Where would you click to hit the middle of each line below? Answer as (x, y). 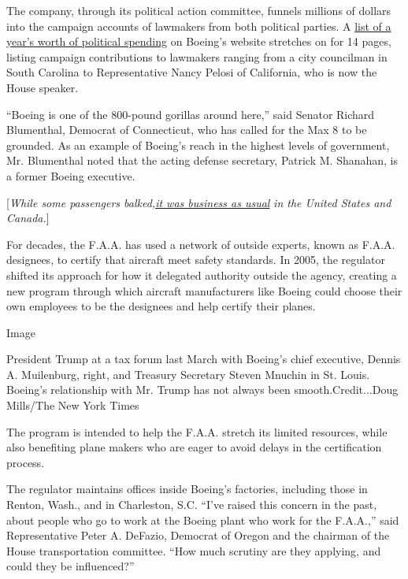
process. (26, 462)
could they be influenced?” (70, 566)
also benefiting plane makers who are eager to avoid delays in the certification (194, 447)
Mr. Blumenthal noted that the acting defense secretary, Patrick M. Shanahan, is (202, 160)
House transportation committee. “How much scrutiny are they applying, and (194, 550)
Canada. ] (28, 218)
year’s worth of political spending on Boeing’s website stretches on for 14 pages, (199, 41)
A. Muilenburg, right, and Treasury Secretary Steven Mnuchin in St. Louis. (188, 374)
